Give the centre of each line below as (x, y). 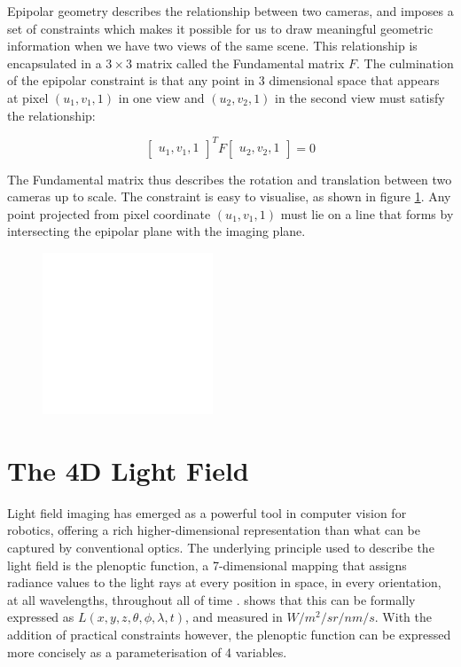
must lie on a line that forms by (367, 213)
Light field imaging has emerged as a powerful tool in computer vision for (207, 512)
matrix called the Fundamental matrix (240, 63)
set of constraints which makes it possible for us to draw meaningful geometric (220, 28)
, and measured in (234, 617)
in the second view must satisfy (360, 97)
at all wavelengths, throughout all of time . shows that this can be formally (211, 599)
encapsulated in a (55, 63)
